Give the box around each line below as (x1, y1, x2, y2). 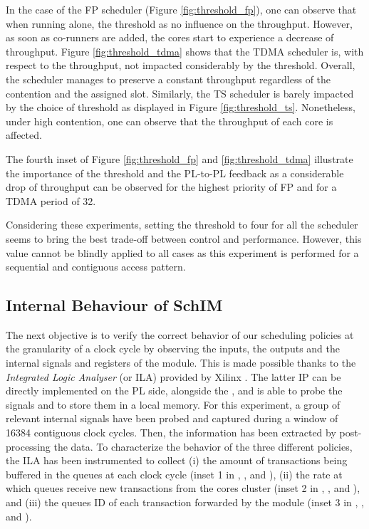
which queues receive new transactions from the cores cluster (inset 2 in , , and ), (6, 481, 360, 496)
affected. (6, 127, 42, 142)
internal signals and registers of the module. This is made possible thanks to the (6, 355, 356, 370)
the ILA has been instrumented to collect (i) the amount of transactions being (6, 453, 348, 468)
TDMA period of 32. (6, 193, 96, 208)
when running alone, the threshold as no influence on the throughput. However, (6, 16, 353, 31)
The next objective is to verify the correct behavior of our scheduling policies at (6, 327, 354, 342)
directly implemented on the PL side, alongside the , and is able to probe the (6, 383, 343, 398)
